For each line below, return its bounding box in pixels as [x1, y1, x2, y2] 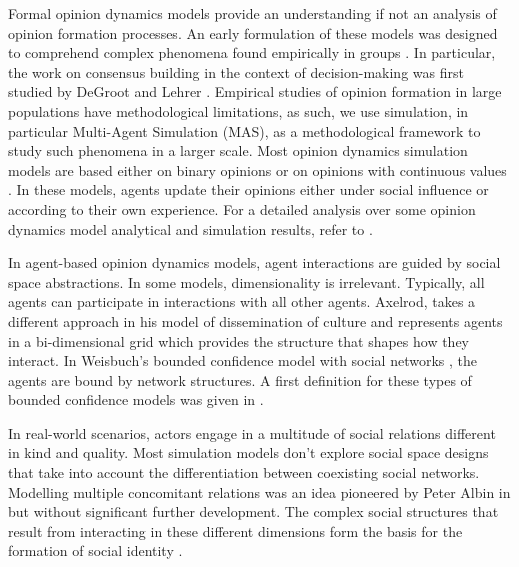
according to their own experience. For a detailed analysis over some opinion [8, 198, 476, 219]
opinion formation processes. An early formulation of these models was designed [8, 22, 498, 43]
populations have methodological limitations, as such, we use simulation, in [8, 100, 469, 121]
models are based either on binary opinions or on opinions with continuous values [8, 159, 507, 180]
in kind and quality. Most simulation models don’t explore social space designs [8, 442, 489, 463]
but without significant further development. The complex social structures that [8, 501, 499, 522]
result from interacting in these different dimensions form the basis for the [8, 520, 463, 541]
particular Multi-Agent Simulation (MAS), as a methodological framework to [8, 120, 481, 141]
